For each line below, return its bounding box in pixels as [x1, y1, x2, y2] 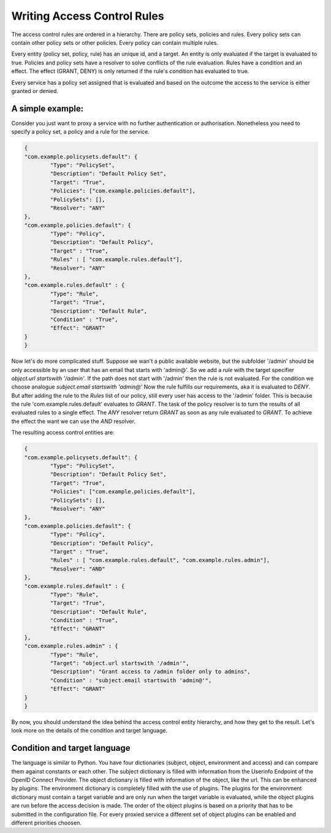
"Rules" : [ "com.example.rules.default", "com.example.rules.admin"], [50, 557, 270, 564]
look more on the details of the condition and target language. [11, 727, 168, 734]
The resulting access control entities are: [11, 429, 115, 436]
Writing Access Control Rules [11, 9, 165, 23]
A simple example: [11, 103, 84, 113]
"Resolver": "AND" [50, 565, 105, 572]
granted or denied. [11, 87, 58, 94]
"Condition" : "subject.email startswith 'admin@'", [50, 677, 212, 683]
